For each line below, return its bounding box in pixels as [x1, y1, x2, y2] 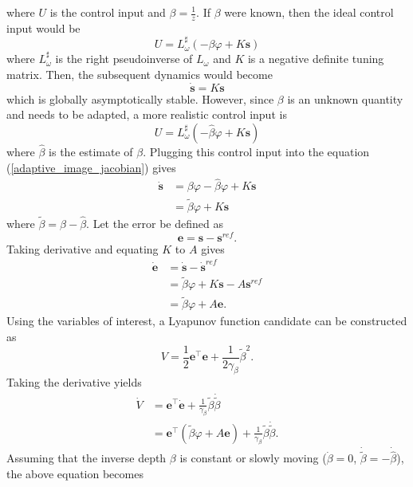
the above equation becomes [6, 465, 144, 481]
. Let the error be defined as [86, 214, 223, 231]
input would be [6, 19, 81, 36]
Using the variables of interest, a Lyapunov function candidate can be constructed [6, 312, 407, 329]
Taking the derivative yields [6, 374, 142, 391]
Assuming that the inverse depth [6, 450, 167, 466]
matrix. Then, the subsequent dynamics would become [6, 65, 273, 82]
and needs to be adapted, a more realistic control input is [6, 106, 287, 123]
